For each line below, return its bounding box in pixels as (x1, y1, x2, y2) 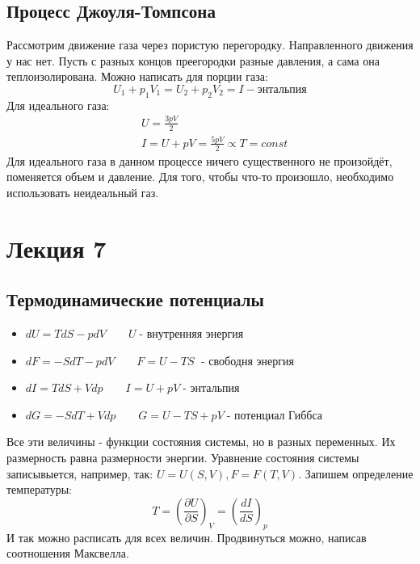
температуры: (6, 481, 72, 498)
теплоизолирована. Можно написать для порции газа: (6, 68, 268, 85)
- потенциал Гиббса (226, 410, 323, 422)
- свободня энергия (201, 356, 294, 368)
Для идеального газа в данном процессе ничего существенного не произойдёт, (6, 152, 393, 169)
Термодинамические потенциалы (6, 287, 264, 312)
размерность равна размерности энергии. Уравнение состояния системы (6, 449, 359, 466)
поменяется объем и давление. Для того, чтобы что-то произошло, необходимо (6, 168, 394, 185)
